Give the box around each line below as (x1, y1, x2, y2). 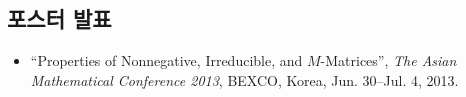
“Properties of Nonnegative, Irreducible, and (30, 50, 303, 71)
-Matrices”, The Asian (320, 50, 457, 71)
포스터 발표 (7, 3, 112, 34)
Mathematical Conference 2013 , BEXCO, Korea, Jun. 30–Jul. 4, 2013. (30, 69, 459, 90)
